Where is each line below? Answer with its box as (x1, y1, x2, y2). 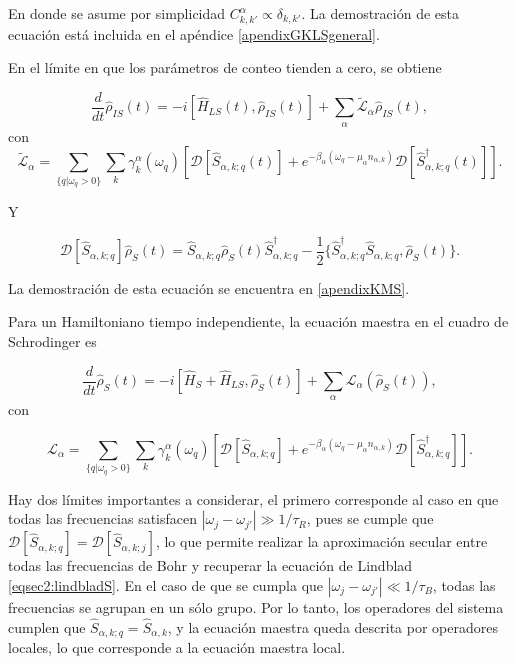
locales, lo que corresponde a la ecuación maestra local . (8, 637, 346, 658)
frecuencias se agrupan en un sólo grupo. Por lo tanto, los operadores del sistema (8, 596, 504, 617)
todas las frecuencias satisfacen (8, 508, 198, 529)
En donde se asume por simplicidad (8, 3, 226, 23)
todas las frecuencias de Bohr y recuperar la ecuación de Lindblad (8, 555, 413, 576)
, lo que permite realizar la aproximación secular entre (155, 531, 488, 552)
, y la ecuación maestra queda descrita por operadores (167, 616, 498, 637)
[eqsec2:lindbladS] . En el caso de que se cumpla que (8, 574, 324, 595)
